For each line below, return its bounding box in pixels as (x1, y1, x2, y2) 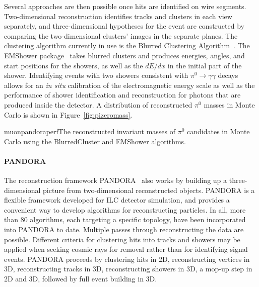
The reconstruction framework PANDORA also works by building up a (4, 175, 227, 185)
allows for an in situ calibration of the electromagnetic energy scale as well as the (4, 79, 255, 90)
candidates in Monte (187, 126, 250, 137)
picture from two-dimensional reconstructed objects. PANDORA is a (43, 184, 255, 195)
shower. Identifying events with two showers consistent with (4, 70, 188, 80)
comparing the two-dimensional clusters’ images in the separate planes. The (4, 30, 238, 41)
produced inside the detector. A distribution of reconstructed (4, 99, 192, 110)
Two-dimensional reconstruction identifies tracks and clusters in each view (4, 11, 232, 21)
